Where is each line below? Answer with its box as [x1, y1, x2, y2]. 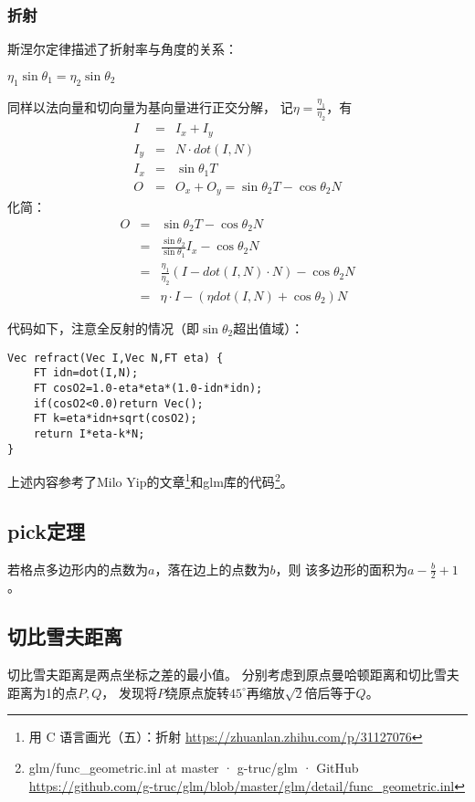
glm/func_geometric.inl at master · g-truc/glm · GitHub [28, 758, 359, 777]
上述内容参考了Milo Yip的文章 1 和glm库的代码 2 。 [7, 470, 293, 491]
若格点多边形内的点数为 [7, 559, 148, 578]
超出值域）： [233, 318, 304, 337]
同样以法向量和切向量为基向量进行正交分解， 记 [7, 97, 293, 116]
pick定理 [7, 516, 85, 544]
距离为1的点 [7, 682, 78, 702]
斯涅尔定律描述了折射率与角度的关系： [7, 39, 237, 58]
